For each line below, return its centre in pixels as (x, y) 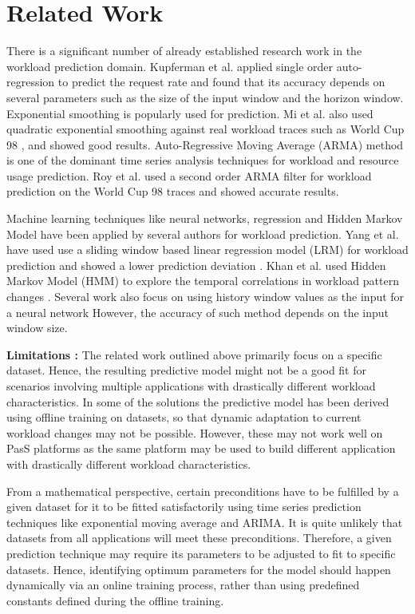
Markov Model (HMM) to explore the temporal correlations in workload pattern (203, 281)
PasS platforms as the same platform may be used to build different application (201, 448)
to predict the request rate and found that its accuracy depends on (221, 82)
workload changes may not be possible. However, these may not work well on (195, 432)
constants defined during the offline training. (115, 600)
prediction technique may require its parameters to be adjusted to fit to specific (201, 553)
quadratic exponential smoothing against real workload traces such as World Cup (206, 129)
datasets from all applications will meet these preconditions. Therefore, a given (199, 538)
